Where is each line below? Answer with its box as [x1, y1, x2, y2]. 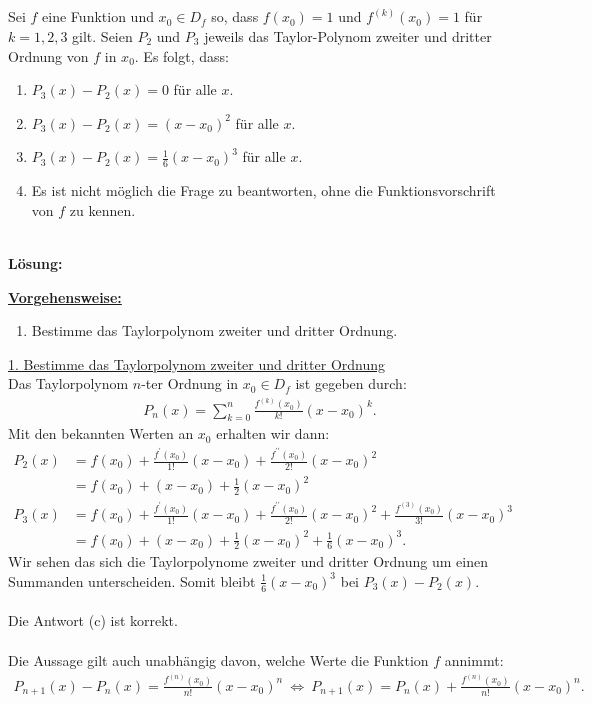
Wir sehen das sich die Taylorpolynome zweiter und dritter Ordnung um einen [8, 551, 488, 572]
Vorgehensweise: [8, 286, 122, 307]
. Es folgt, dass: [134, 45, 229, 66]
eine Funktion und [42, 6, 154, 27]
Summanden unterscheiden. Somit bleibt [8, 570, 256, 591]
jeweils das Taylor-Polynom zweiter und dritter [204, 25, 492, 46]
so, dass [211, 6, 259, 27]
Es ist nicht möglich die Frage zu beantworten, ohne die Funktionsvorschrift [31, 180, 496, 201]
